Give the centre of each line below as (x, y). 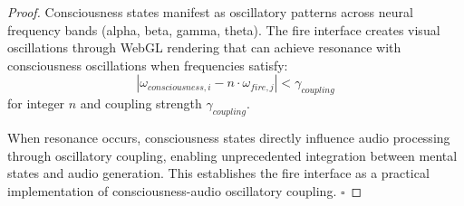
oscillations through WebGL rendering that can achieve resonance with (204, 47)
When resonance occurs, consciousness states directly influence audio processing (229, 137)
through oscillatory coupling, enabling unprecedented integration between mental (232, 155)
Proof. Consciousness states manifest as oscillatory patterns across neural (210, 12)
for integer (36, 103)
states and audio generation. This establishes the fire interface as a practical (218, 173)
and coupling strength (141, 103)
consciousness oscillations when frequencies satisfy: (148, 65)
